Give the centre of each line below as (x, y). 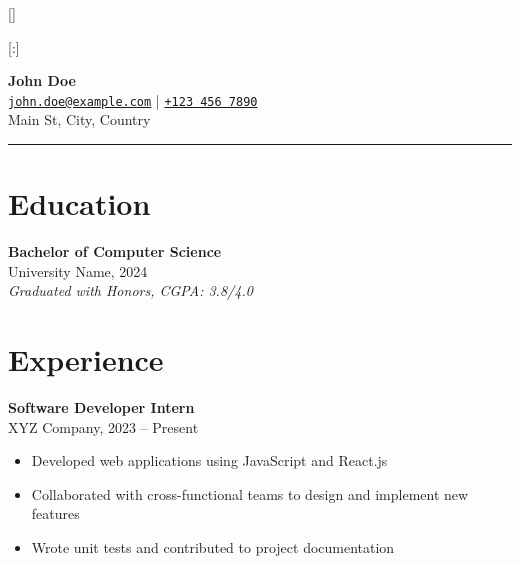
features (55, 513)
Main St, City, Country (79, 119)
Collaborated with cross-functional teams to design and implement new (250, 493)
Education (79, 203)
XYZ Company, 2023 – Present (103, 426)
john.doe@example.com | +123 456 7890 (133, 99)
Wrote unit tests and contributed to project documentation (213, 547)
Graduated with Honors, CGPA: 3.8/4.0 (130, 290)
